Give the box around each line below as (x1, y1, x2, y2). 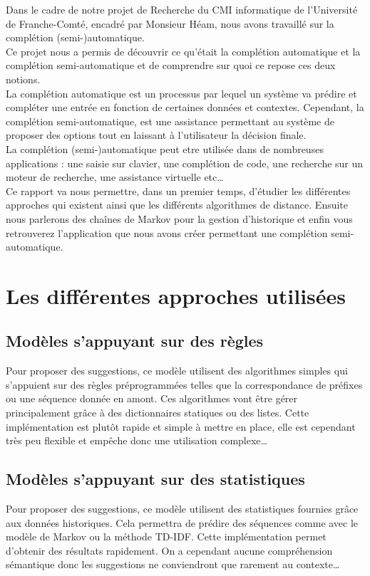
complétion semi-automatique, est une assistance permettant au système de (6, 113, 334, 128)
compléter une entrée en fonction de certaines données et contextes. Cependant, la (6, 100, 364, 115)
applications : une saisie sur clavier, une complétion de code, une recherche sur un (6, 155, 364, 170)
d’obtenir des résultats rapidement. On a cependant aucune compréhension (6, 543, 333, 557)
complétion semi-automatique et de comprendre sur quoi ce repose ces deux (6, 58, 336, 73)
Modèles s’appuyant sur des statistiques (6, 468, 305, 490)
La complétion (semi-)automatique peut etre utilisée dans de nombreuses (6, 141, 324, 156)
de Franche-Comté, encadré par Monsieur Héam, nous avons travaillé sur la (6, 16, 334, 31)
